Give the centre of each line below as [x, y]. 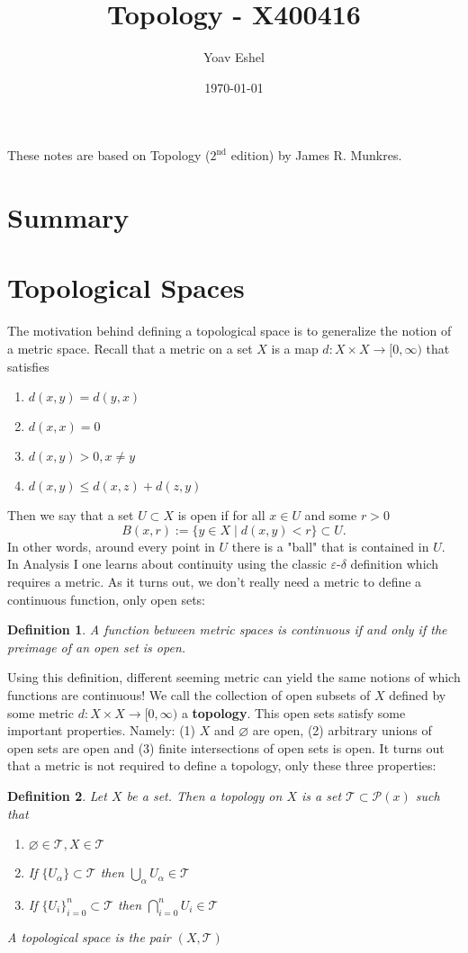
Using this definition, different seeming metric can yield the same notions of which [234, 677]
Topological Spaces [126, 288]
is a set [322, 795]
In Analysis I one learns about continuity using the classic [167, 564]
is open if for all [221, 515]
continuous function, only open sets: [106, 599]
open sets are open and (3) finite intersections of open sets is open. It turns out [226, 747]
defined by [418, 694]
